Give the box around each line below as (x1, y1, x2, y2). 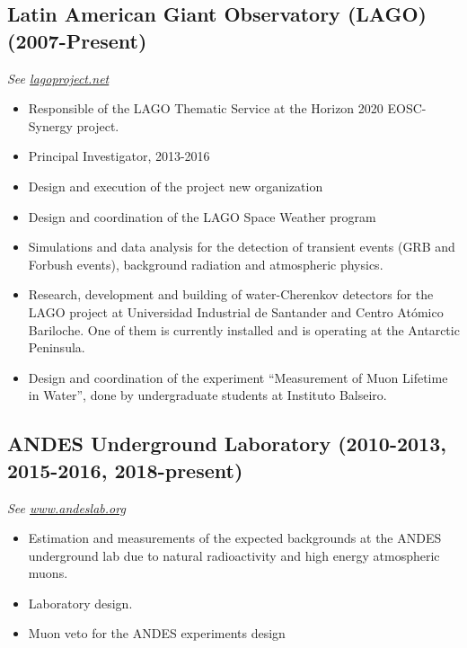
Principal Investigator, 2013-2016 (28, 146, 210, 165)
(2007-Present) (7, 26, 147, 54)
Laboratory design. (28, 593, 133, 612)
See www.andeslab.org (7, 498, 126, 517)
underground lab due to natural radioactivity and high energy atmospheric (28, 546, 440, 564)
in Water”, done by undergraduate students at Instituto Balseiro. (28, 386, 387, 404)
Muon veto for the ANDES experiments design (28, 624, 286, 643)
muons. (28, 564, 68, 582)
